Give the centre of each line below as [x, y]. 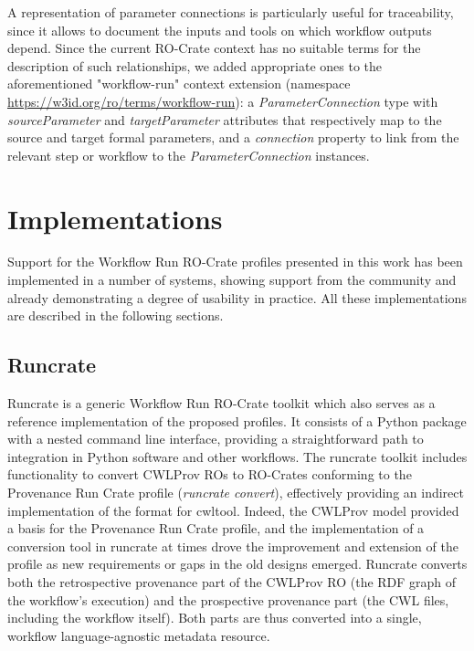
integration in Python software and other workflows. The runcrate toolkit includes [237, 456]
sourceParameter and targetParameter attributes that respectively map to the [225, 119]
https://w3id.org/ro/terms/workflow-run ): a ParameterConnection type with [223, 101]
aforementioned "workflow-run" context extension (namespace [179, 84]
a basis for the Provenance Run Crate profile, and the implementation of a [216, 528]
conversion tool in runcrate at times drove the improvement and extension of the [233, 546]
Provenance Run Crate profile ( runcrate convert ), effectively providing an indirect [236, 493]
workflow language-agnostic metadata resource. [139, 635]
